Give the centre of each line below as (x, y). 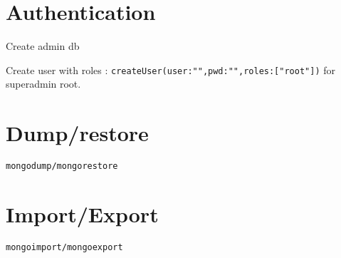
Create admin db (43, 46)
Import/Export (82, 213)
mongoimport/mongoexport (64, 247)
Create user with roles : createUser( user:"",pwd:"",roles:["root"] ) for (170, 69)
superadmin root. (43, 84)
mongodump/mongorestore (62, 166)
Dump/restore (77, 133)
